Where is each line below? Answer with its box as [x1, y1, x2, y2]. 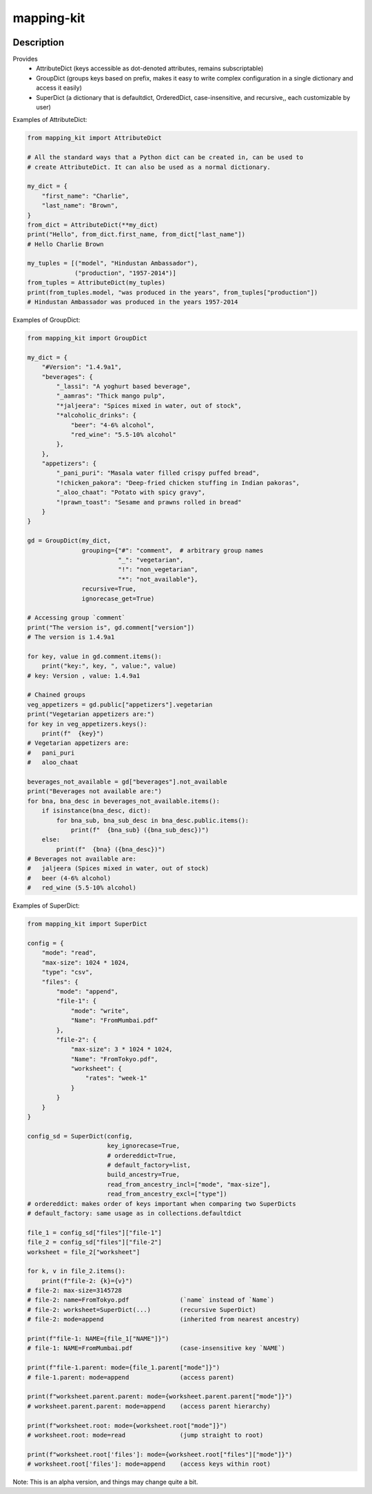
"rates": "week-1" [85, 1074, 147, 1082]
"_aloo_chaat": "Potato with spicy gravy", [56, 489, 206, 496]
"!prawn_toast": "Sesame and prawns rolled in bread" [56, 498, 242, 506]
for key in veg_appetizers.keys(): [27, 720, 147, 728]
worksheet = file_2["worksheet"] [27, 1248, 141, 1256]
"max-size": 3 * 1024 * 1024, [70, 1045, 173, 1054]
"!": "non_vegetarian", [118, 566, 198, 573]
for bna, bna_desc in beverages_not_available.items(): [27, 797, 220, 805]
